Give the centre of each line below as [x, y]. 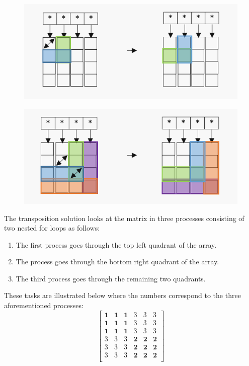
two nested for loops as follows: [52, 228]
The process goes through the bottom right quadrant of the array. [117, 262]
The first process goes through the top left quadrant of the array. [116, 244]
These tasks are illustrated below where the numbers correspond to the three [122, 295]
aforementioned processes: [44, 305]
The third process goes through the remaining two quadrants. [111, 278]
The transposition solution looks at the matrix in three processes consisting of [124, 218]
